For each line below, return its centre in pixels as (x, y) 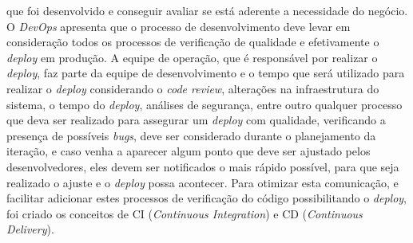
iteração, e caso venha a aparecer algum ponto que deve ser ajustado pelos (189, 151)
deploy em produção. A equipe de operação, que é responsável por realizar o (192, 57)
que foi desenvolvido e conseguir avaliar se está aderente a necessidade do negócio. (207, 10)
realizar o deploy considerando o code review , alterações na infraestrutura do (193, 88)
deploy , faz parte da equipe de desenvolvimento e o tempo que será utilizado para (206, 73)
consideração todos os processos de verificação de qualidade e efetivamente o (193, 42)
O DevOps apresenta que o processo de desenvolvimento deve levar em (179, 26)
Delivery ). (30, 229)
